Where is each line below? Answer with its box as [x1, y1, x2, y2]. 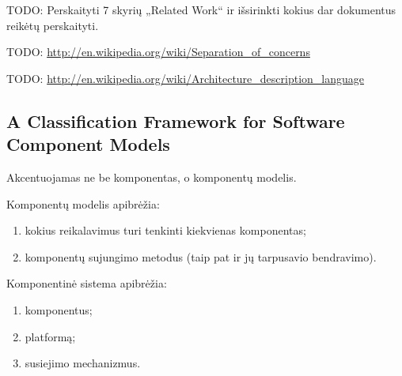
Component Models [6, 132, 170, 156]
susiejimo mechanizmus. [25, 355, 141, 371]
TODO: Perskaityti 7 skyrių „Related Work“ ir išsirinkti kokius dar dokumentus [6, 2, 396, 17]
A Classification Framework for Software [6, 108, 345, 133]
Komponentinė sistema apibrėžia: [6, 275, 167, 291]
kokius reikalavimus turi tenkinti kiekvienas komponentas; [25, 222, 306, 239]
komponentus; [25, 301, 93, 318]
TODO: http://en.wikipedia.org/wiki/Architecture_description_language [6, 70, 365, 86]
